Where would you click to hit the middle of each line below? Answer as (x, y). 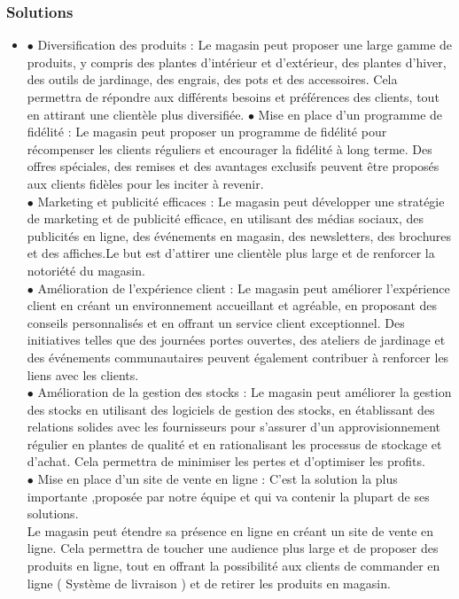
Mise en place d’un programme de (350, 114)
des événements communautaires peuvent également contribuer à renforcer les (238, 357)
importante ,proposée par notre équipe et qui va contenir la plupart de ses (228, 496)
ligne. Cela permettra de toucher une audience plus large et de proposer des (233, 548)
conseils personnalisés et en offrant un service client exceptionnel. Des (216, 322)
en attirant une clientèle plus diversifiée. (136, 114)
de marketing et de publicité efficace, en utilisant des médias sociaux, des (225, 218)
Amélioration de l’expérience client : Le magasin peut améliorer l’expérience (244, 288)
